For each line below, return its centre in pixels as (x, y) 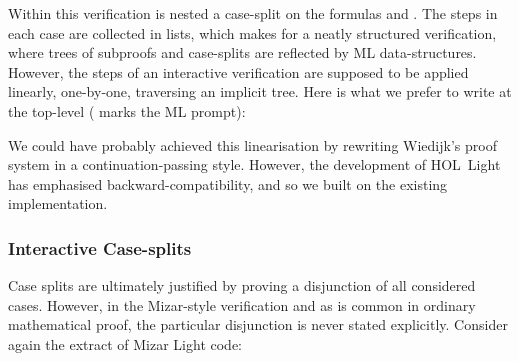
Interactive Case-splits (100, 247)
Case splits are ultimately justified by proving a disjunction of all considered (242, 285)
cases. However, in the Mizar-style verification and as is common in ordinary (242, 304)
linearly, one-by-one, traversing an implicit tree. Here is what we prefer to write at (260, 91)
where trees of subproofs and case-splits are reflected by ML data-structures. (242, 52)
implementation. (58, 203)
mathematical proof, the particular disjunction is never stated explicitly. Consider (258, 324)
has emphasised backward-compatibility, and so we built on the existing (228, 183)
